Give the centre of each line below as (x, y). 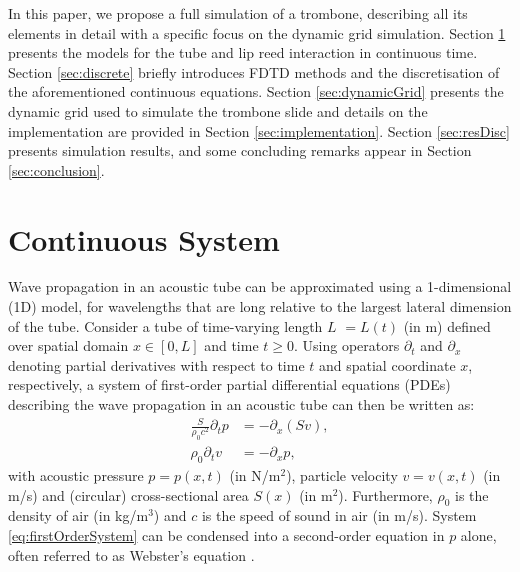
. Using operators (347, 345)
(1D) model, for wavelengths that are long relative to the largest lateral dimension (260, 306)
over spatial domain (68, 345)
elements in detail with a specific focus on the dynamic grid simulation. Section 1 (257, 32)
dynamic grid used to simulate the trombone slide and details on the (218, 110)
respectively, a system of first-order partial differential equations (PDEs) (229, 384)
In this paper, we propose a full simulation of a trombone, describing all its (238, 13)
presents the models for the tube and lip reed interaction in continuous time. (243, 52)
